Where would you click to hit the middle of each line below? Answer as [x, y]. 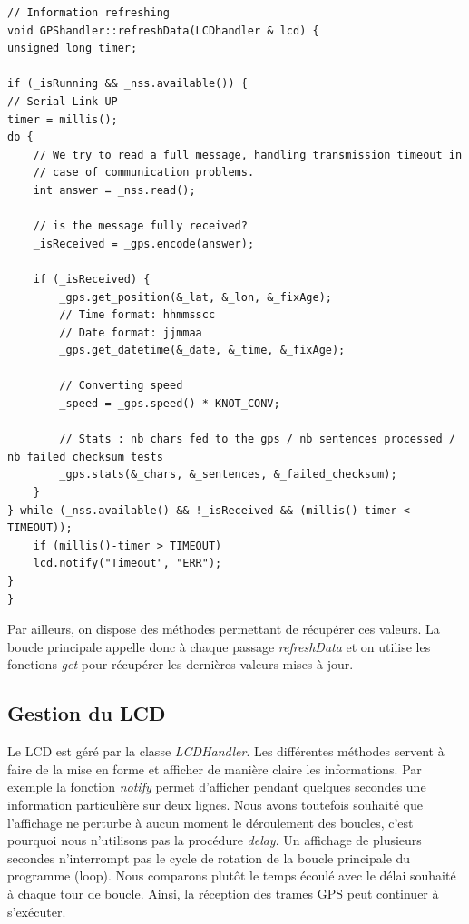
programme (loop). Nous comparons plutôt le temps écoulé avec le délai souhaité [232, 875]
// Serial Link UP [63, 101]
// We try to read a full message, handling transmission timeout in [248, 155]
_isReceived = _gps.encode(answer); [144, 243]
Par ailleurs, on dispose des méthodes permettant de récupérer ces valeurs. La [224, 629]
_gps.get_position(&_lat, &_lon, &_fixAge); [195, 297]
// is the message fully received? [140, 226]
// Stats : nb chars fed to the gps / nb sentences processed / [257, 439]
